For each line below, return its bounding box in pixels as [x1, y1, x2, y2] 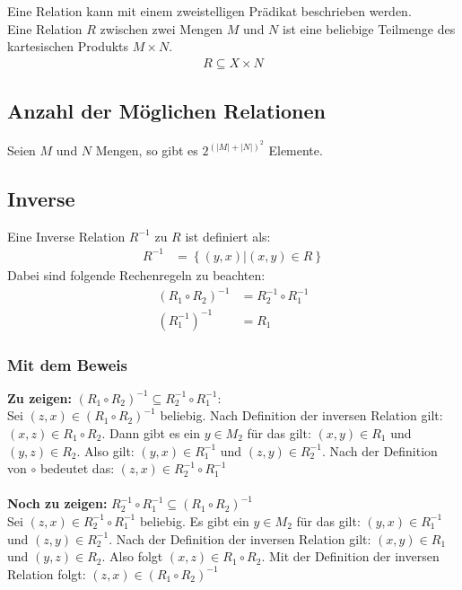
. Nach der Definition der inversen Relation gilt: [109, 529, 371, 548]
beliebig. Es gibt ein [139, 511, 249, 530]
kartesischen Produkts [7, 37, 129, 56]
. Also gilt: [76, 441, 135, 460]
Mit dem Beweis [7, 353, 128, 375]
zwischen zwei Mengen [100, 19, 223, 38]
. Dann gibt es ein [101, 424, 200, 442]
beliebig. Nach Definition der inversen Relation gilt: [160, 406, 443, 425]
